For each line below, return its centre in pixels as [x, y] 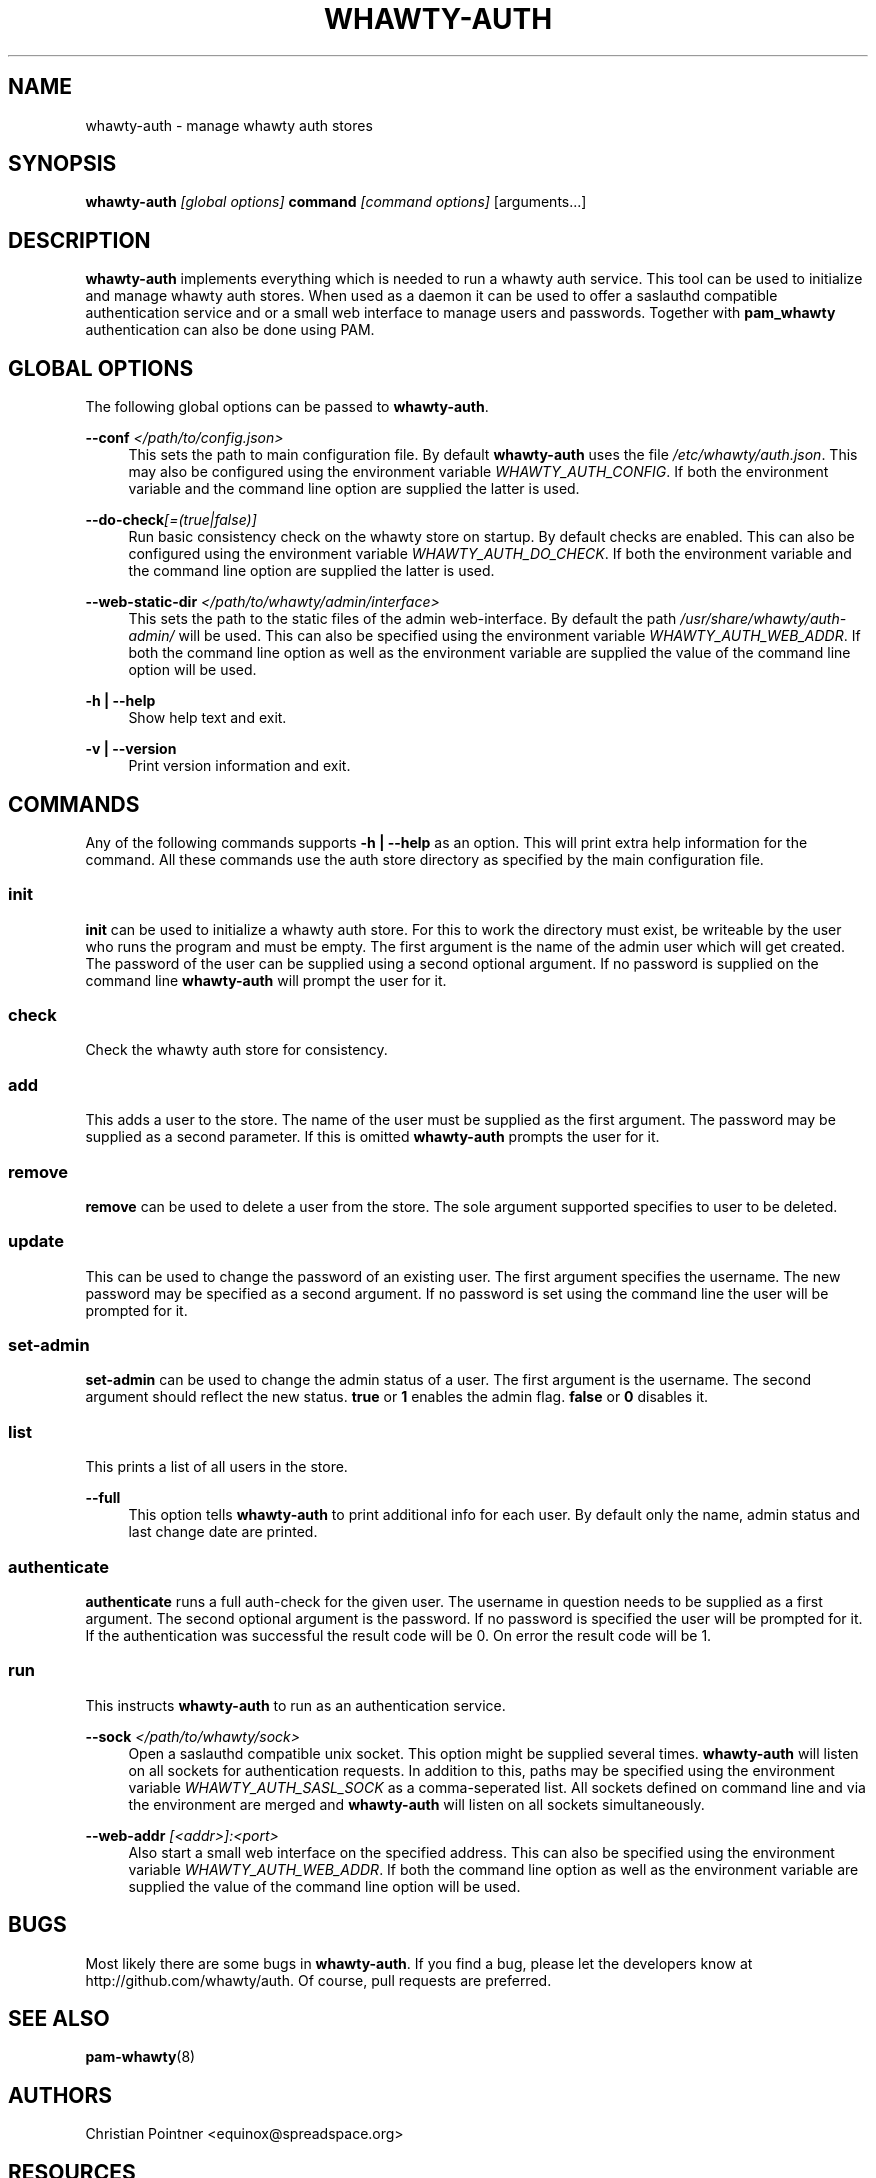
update [36, 1241]
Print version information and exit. [239, 766]
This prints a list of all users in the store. [216, 1467]
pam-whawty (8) [140, 2057]
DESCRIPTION [79, 240]
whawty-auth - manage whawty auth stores [229, 125]
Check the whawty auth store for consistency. [236, 1050]
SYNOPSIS [62, 164]
